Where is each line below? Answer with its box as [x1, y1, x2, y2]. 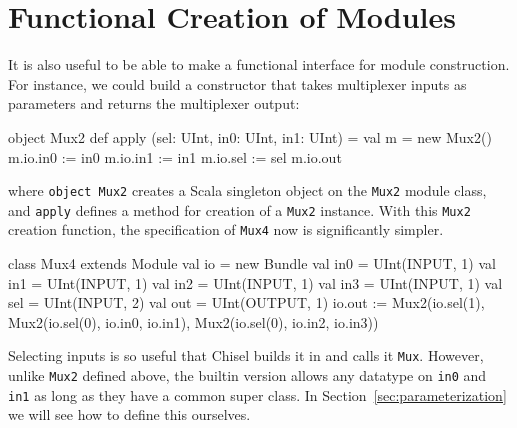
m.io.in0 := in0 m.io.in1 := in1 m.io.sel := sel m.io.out [8, 146, 342, 167]
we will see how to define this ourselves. [8, 404, 251, 425]
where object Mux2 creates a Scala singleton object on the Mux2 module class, [8, 180, 487, 201]
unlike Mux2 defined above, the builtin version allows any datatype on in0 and [8, 365, 487, 386]
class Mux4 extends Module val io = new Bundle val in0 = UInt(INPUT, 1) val [8, 253, 496, 274]
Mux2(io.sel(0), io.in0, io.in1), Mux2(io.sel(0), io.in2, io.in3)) [8, 311, 379, 332]
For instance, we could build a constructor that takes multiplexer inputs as [8, 73, 467, 94]
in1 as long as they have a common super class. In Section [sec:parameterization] [8, 384, 507, 405]
